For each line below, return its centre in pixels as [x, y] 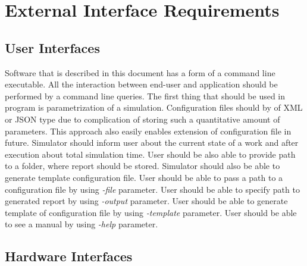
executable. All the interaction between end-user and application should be [141, 84]
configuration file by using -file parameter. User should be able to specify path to [152, 189]
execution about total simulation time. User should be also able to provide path [150, 154]
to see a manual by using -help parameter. [82, 224]
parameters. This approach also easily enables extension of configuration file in [148, 131]
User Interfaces [52, 47]
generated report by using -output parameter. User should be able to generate [146, 201]
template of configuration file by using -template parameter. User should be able [151, 212]
